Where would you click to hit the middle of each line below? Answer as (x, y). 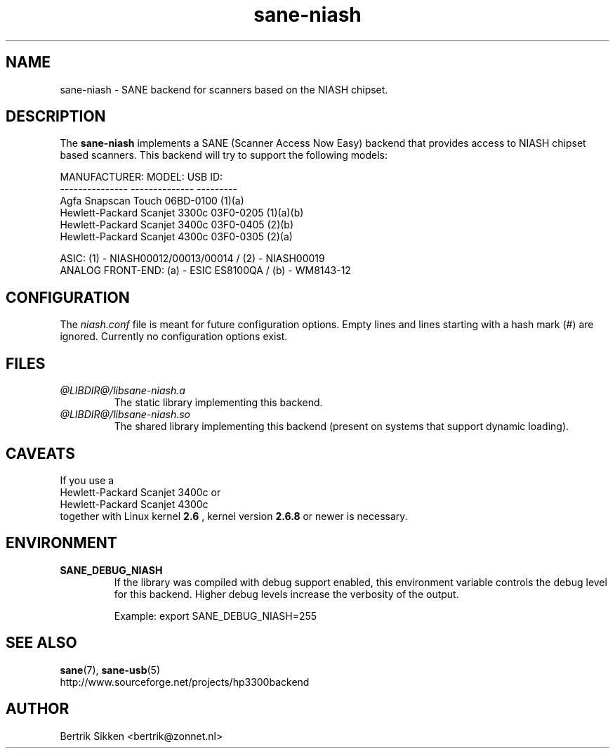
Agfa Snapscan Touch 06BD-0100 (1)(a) (152, 201)
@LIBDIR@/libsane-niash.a (123, 391)
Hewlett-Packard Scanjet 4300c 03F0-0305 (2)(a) (176, 237)
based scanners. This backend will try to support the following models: (224, 155)
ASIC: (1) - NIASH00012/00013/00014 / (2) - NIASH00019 (192, 259)
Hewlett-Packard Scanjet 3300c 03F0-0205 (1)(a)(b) (182, 213)
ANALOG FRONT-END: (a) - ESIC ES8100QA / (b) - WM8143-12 (205, 271)
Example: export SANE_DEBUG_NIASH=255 (216, 616)
